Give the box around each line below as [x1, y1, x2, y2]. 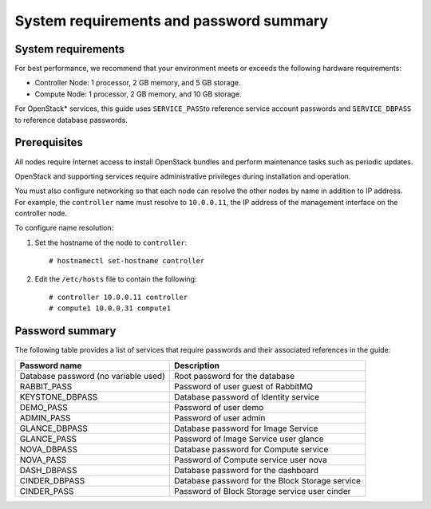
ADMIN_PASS [19, 412, 71, 423]
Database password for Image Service [174, 423, 318, 434]
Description [174, 360, 219, 371]
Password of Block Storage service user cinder [174, 485, 351, 496]
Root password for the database [174, 370, 295, 381]
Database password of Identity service [174, 391, 319, 402]
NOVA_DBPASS [19, 444, 77, 455]
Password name [19, 360, 82, 371]
